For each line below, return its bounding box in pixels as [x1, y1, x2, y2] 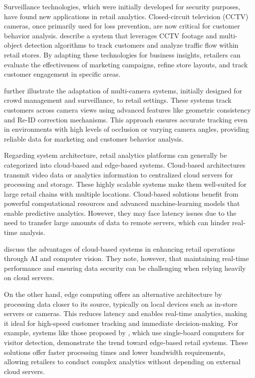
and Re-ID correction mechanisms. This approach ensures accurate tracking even [4, 114, 248, 124]
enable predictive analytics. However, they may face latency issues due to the [4, 207, 237, 218]
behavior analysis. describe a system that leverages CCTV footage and [4, 30, 217, 40]
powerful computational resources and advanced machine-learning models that [4, 198, 240, 208]
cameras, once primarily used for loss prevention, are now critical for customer [4, 21, 240, 31]
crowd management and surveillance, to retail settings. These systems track [4, 95, 232, 105]
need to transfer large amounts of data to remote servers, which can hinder [4, 217, 230, 228]
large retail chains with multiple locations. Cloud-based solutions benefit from [4, 188, 239, 199]
